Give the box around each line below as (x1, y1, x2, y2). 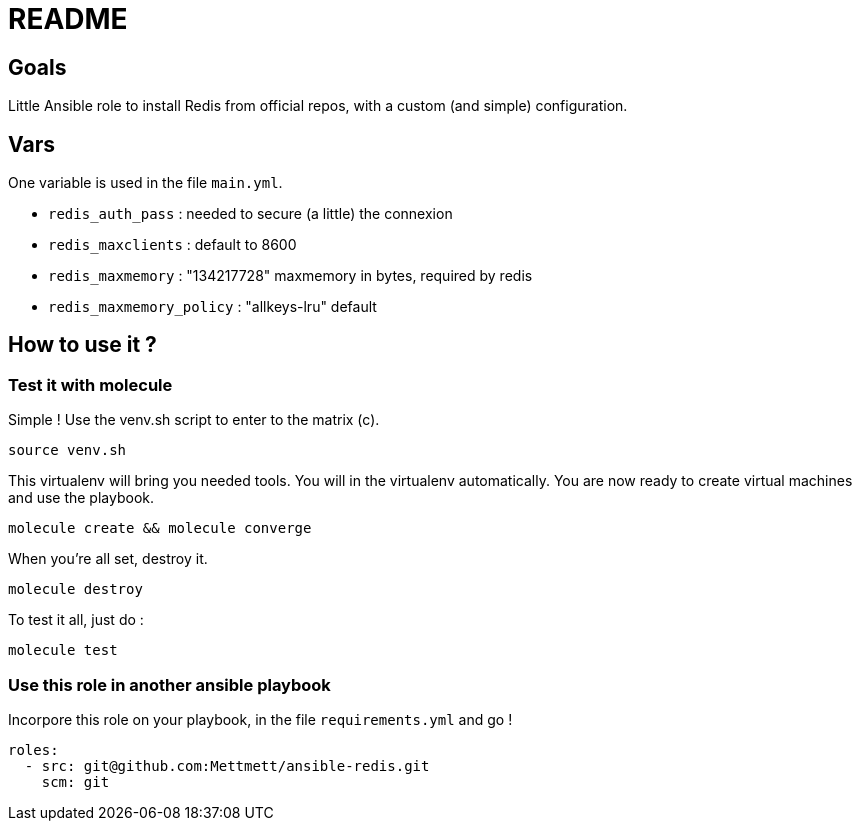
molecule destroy (8, 581, 143, 598)
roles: (8, 741, 59, 758)
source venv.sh (8, 442, 127, 459)
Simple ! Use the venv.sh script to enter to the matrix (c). (8, 411, 380, 429)
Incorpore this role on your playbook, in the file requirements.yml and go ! (8, 710, 513, 728)
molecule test (8, 642, 118, 659)
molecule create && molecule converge (8, 520, 312, 537)
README (8, 2, 128, 36)
